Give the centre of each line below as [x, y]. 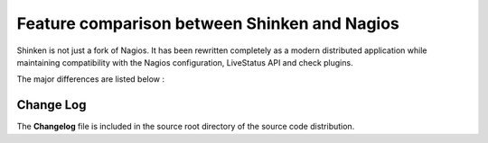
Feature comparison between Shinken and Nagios [208, 23]
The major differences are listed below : [91, 79]
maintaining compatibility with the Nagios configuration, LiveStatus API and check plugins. [185, 62]
